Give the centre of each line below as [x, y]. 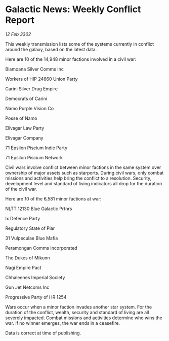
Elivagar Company [24, 138]
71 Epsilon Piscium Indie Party [36, 148]
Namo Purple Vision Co [30, 108]
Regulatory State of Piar [30, 228]
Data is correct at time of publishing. [43, 333]
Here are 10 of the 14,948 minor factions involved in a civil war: [71, 59]
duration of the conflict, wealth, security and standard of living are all [77, 312]
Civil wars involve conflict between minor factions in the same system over [83, 167]
